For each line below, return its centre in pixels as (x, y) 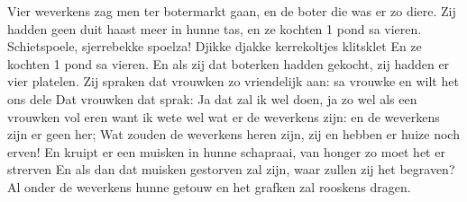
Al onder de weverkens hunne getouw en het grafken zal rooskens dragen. (209, 186)
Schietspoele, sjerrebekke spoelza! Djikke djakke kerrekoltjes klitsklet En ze (215, 46)
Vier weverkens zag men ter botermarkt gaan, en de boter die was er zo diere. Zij (232, 11)
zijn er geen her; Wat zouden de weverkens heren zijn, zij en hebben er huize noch (233, 134)
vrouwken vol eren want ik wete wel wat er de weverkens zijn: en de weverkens (224, 116)
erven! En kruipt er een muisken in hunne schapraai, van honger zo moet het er (226, 151)
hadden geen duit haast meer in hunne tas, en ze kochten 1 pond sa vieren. (215, 28)
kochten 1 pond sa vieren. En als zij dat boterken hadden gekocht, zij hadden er (229, 63)
